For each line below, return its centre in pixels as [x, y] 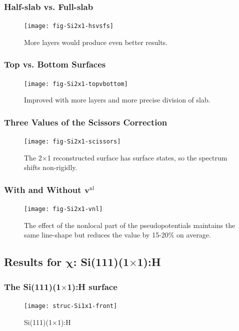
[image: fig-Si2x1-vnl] [63, 209]
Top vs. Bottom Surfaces [55, 64]
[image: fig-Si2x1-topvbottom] [76, 84]
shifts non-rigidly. [51, 167]
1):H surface [92, 286]
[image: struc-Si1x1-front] [71, 306]
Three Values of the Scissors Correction [86, 122]
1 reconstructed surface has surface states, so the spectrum [137, 157]
